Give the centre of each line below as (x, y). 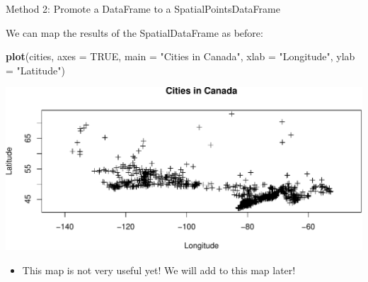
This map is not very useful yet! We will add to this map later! (159, 270)
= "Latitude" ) (35, 70)
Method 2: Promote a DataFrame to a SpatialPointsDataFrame (143, 9)
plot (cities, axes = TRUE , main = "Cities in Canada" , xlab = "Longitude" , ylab (180, 56)
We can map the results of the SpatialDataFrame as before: (134, 32)
